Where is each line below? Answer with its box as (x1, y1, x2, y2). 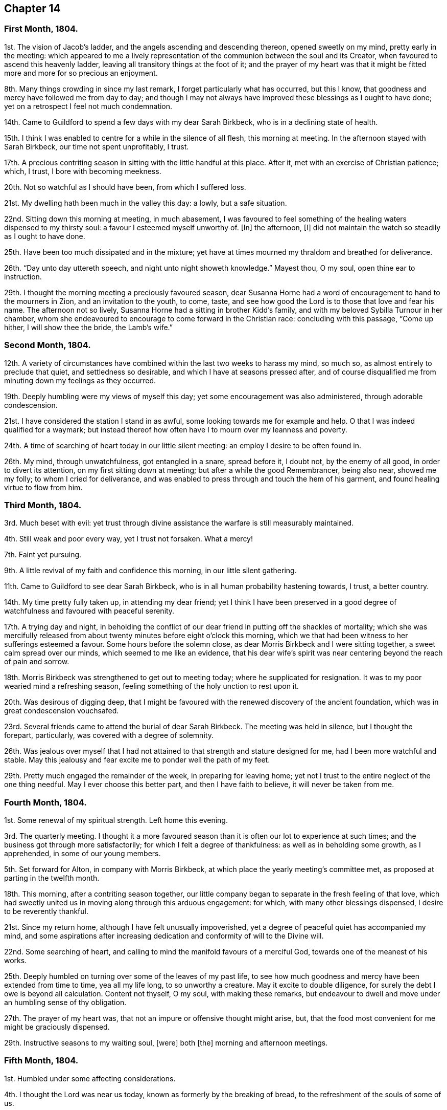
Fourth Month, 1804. (4, 797, 87, 808)
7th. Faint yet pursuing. (4, 550, 82, 559)
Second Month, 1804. (4, 340, 91, 351)
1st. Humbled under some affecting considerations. (4, 1074, 176, 1083)
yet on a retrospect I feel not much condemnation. (4, 101, 173, 111)
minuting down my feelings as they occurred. (4, 376, 156, 385)
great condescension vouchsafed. (4, 706, 119, 715)
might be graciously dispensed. (4, 1022, 110, 1032)
